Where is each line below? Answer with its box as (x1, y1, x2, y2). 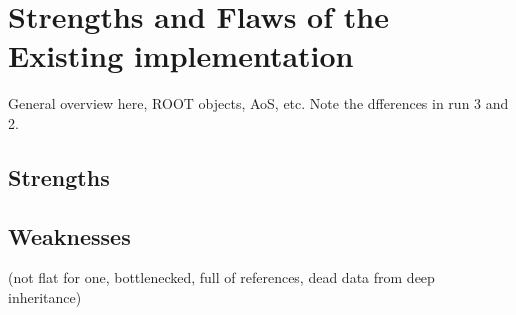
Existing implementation (8, 35, 354, 76)
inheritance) (8, 287, 82, 308)
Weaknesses (8, 220, 131, 251)
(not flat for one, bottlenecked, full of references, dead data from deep (8, 267, 435, 288)
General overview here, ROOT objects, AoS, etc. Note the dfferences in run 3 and (8, 93, 509, 114)
